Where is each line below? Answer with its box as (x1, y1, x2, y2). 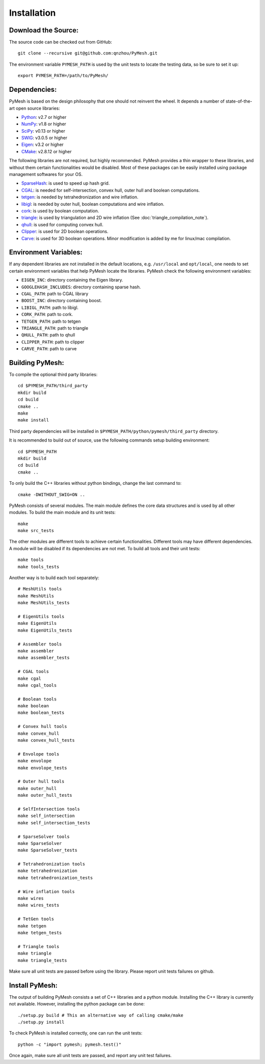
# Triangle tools (18, 944, 59, 949)
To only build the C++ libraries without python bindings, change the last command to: (9, 480, 182, 486)
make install (18, 418, 49, 423)
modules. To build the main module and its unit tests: (9, 509, 116, 515)
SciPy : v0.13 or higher (21, 128, 66, 134)
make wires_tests (18, 902, 59, 908)
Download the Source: (9, 26, 79, 34)
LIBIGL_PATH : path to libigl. (21, 305, 79, 310)
